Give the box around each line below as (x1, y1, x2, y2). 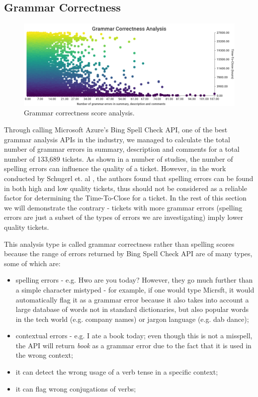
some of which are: (4, 258, 61, 268)
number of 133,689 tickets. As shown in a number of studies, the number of (4, 153, 233, 164)
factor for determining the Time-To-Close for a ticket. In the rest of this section (4, 193, 247, 203)
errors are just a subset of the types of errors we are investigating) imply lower (4, 212, 244, 222)
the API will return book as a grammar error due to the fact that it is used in (15, 340, 252, 350)
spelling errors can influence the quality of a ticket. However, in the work (4, 163, 226, 174)
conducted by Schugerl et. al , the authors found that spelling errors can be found (4, 173, 254, 183)
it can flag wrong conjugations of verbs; (15, 383, 136, 394)
